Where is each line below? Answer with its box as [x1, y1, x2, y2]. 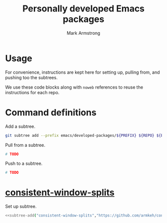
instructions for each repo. [5, 89, 60, 95]
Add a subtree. [5, 123, 36, 129]
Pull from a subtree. [5, 142, 46, 148]
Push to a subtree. [5, 160, 43, 167]
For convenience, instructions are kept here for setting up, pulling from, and [5, 69, 160, 75]
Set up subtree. [5, 204, 37, 210]
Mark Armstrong [67, 30, 100, 36]
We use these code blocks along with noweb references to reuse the [5, 84, 143, 90]
